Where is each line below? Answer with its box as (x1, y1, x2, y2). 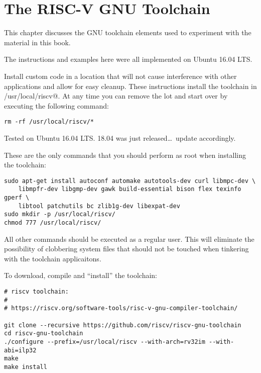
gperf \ (4, 194, 30, 202)
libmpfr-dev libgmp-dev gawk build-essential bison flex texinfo (18, 185, 241, 193)
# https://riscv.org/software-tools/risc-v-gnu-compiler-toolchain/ (4, 305, 238, 312)
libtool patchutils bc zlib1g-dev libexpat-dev (18, 202, 180, 210)
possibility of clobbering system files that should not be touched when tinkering (4, 243, 249, 254)
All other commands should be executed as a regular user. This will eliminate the (4, 233, 254, 244)
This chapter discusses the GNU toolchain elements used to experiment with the (4, 27, 251, 38)
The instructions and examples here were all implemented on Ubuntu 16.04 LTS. (4, 54, 252, 64)
